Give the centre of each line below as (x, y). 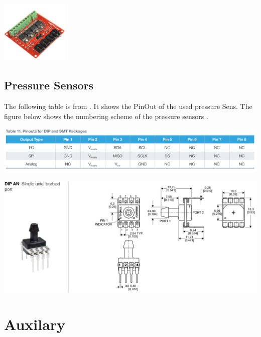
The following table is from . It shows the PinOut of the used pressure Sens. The (128, 106)
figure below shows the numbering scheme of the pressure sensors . (106, 116)
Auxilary (35, 324)
